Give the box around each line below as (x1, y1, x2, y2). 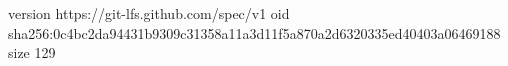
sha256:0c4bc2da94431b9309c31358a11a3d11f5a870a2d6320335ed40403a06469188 (8, 22, 501, 43)
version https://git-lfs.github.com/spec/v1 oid (8, 3, 290, 23)
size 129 (8, 42, 56, 63)
